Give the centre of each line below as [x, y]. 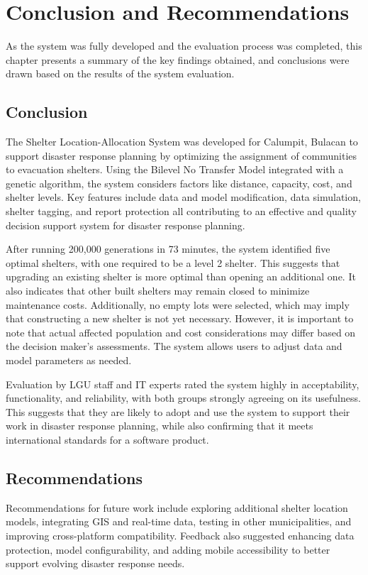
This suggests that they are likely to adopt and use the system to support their [178, 411]
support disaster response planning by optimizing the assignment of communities [182, 155]
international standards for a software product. [107, 439]
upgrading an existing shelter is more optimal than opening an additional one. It [181, 276]
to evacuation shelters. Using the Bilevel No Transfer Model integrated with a [175, 169]
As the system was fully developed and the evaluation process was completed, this [184, 46]
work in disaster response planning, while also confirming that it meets [160, 426]
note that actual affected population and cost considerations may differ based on [181, 332]
